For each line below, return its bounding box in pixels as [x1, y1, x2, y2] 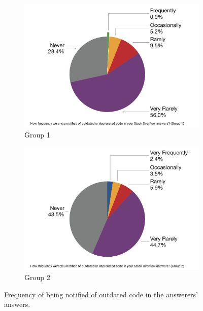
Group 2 [24, 272, 50, 282]
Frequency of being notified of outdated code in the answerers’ [4, 289, 198, 299]
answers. [4, 299, 30, 309]
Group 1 [24, 129, 50, 140]
